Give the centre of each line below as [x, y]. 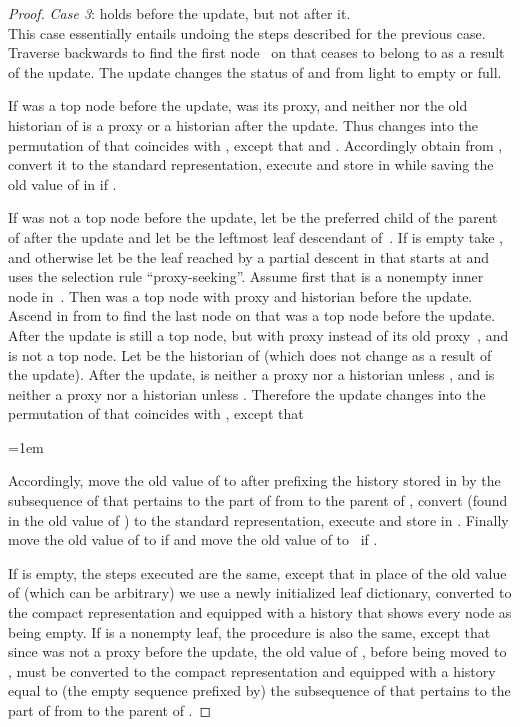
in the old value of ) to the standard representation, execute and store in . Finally [258, 519]
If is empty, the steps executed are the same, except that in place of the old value [257, 572]
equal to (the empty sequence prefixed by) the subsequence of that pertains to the [259, 690]
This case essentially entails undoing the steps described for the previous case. [247, 32]
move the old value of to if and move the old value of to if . [193, 539]
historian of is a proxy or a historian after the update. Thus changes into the [243, 124]
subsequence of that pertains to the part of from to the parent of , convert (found [258, 500]
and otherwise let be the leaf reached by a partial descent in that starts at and [249, 256]
